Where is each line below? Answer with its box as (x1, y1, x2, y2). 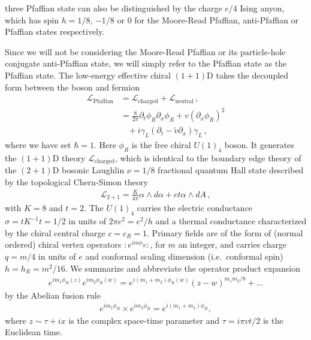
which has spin (5, 13, 59, 26)
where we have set (5, 139, 71, 151)
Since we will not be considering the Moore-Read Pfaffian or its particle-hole (5, 45, 286, 58)
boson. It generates (224, 139, 294, 151)
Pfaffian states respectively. (5, 25, 105, 38)
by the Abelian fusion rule (5, 288, 101, 301)
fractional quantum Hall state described (158, 164, 304, 176)
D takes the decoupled (207, 68, 289, 81)
